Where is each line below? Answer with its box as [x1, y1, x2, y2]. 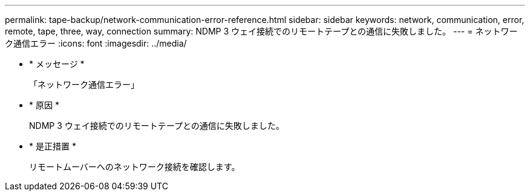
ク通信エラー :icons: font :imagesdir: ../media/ [5, 38, 187, 48]
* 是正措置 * [29, 141, 76, 151]
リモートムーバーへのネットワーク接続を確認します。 [29, 162, 240, 172]
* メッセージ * [29, 59, 85, 69]
